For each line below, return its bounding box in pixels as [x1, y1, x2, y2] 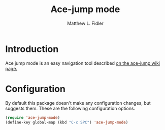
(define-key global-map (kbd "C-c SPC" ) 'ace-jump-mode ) [5, 120, 128, 125]
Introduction [5, 43, 59, 55]
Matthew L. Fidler [67, 20, 104, 26]
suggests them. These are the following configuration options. [5, 105, 136, 111]
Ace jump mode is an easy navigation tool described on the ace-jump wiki [5, 60, 160, 66]
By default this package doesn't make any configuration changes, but [5, 100, 151, 106]
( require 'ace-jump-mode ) [5, 115, 60, 120]
